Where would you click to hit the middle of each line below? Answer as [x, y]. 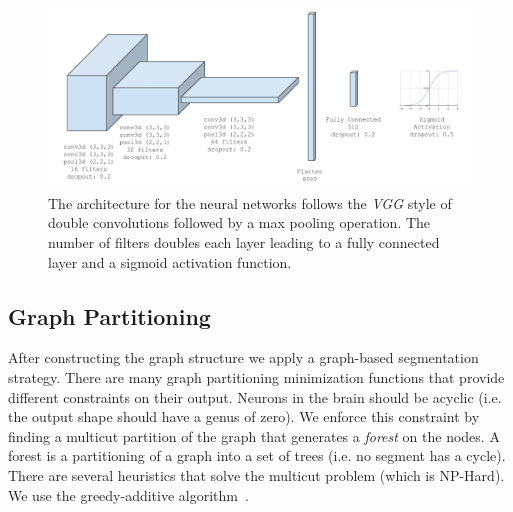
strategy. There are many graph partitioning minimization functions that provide [256, 376]
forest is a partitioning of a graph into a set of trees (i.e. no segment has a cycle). [257, 455]
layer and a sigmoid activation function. [170, 261]
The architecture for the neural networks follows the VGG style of [250, 202]
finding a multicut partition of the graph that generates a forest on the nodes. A [254, 435]
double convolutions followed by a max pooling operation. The [239, 222]
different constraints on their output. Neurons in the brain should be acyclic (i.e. [255, 396]
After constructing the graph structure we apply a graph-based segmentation [243, 357]
